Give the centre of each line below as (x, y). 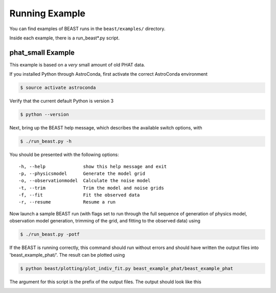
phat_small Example (42, 52)
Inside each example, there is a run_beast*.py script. (65, 38)
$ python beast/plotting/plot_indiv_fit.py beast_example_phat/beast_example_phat (127, 268)
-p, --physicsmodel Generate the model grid (82, 173)
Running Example (47, 13)
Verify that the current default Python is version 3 (62, 101)
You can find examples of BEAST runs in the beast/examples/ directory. (87, 29)
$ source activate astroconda (58, 88)
